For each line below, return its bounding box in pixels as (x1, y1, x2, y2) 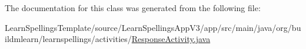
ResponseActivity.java (131, 33, 211, 45)
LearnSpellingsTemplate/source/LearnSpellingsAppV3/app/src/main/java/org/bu (5, 21, 301, 33)
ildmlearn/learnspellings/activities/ (5, 33, 132, 45)
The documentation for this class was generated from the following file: (5, 2, 261, 13)
